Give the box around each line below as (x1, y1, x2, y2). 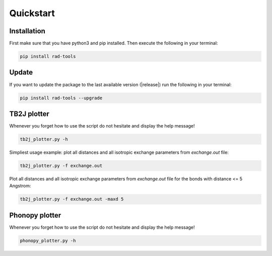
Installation (9, 27, 45, 35)
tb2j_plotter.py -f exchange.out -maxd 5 (20, 197, 124, 202)
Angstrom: (9, 183, 31, 189)
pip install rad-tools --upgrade (20, 95, 103, 101)
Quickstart (9, 8, 55, 19)
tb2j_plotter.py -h (20, 137, 68, 142)
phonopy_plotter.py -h (20, 237, 76, 243)
